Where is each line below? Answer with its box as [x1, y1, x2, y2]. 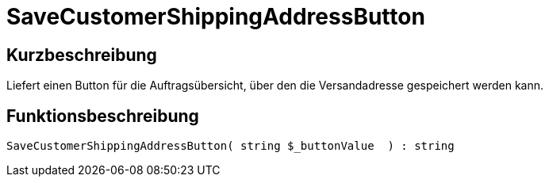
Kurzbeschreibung [6, 44, 157, 65]
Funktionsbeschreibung [6, 105, 199, 126]
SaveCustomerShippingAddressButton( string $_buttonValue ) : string [6, 139, 455, 153]
